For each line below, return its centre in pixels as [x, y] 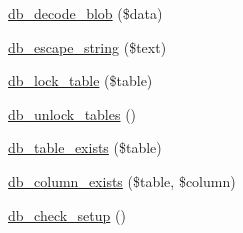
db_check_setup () [67, 214]
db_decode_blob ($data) [85, 13]
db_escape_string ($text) [87, 46]
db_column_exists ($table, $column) [122, 180]
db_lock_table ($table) [80, 80]
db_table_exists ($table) [85, 147]
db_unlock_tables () [72, 113]
